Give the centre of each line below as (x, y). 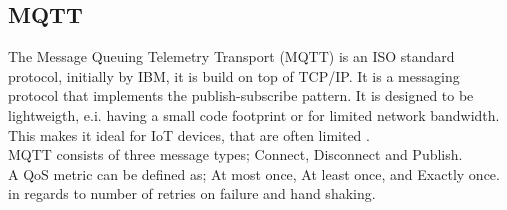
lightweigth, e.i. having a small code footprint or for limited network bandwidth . (254, 114)
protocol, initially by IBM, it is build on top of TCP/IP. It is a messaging (234, 75)
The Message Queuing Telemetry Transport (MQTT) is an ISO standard (231, 56)
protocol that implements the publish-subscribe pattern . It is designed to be (241, 95)
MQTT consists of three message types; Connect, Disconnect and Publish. (235, 154)
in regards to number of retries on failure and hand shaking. (192, 193)
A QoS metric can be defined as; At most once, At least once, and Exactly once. (254, 173)
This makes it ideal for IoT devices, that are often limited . (189, 134)
